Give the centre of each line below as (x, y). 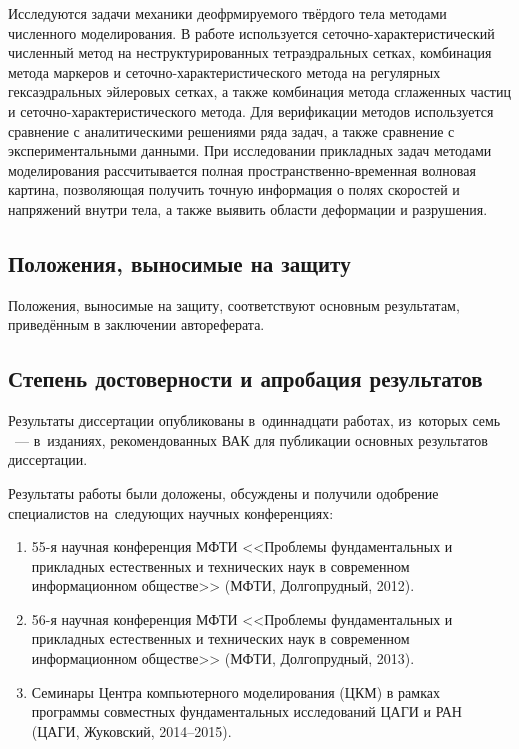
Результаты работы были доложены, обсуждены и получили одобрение (223, 492)
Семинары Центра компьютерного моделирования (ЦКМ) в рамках (235, 691)
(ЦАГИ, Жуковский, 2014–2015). (131, 730)
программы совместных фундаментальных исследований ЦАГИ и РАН (246, 711)
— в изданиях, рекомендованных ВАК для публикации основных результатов (251, 439)
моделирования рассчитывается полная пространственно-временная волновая (242, 169)
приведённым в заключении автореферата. (136, 324)
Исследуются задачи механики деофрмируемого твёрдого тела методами (227, 13)
